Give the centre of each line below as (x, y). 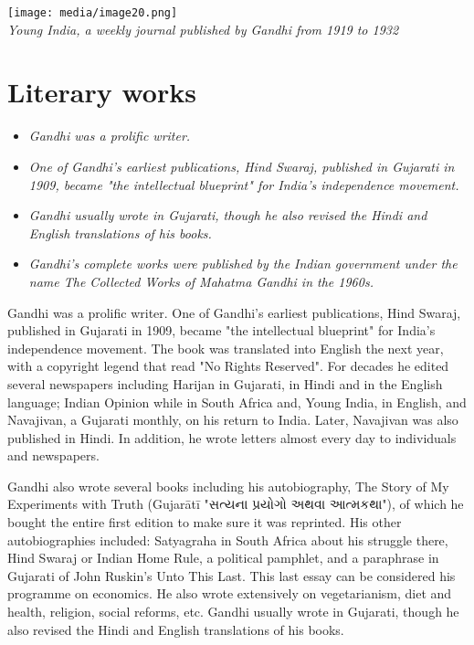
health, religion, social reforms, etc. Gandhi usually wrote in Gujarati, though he (233, 612)
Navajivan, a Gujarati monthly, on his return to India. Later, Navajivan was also (233, 420)
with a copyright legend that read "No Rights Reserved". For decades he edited (228, 366)
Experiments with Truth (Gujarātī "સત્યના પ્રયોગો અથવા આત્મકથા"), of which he (236, 504)
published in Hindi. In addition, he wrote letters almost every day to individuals (232, 437)
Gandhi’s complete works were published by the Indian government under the (243, 264)
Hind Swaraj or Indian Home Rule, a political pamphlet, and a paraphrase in (223, 558)
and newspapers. (53, 455)
